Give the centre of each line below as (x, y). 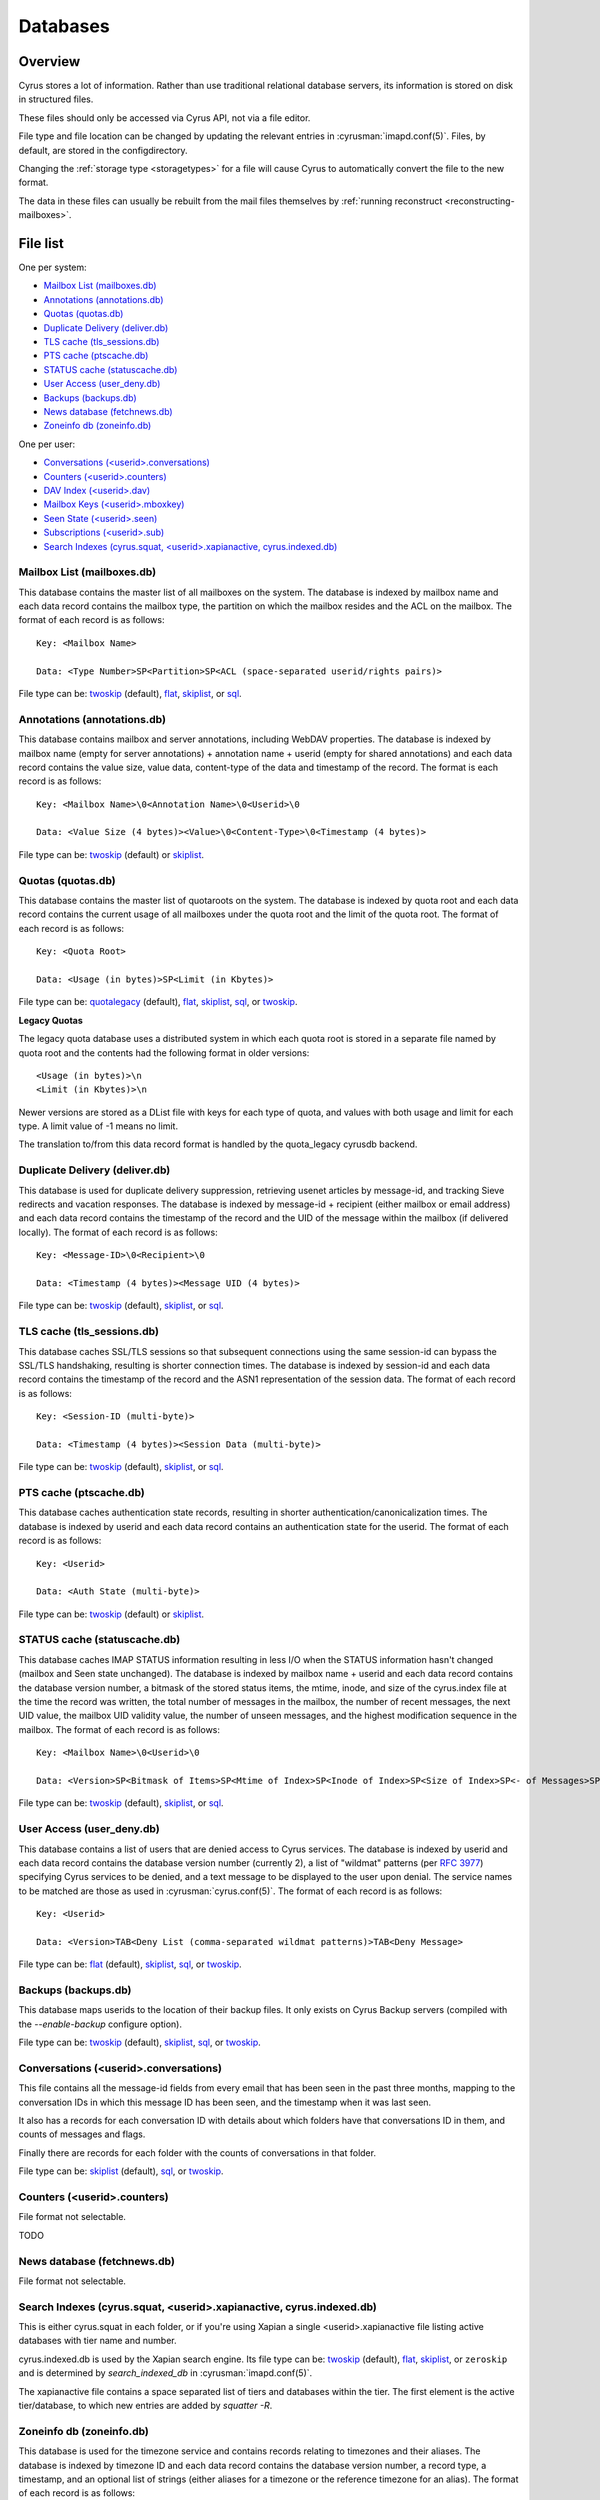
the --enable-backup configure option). (100, 2024)
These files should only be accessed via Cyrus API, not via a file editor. (164, 117)
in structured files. (56, 99)
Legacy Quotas (51, 1020)
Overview (49, 61)
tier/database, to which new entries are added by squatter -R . (145, 2406)
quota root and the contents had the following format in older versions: (164, 1052)
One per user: (47, 444)
